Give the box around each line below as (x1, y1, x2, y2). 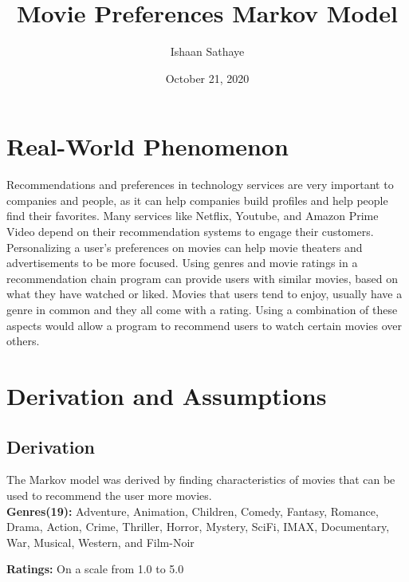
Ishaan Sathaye (170, 43, 245, 60)
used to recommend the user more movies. (6, 486, 212, 503)
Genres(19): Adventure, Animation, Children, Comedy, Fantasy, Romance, (6, 502, 379, 519)
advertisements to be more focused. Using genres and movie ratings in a (6, 254, 358, 271)
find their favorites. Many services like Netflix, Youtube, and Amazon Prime (6, 207, 379, 224)
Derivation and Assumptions (6, 379, 327, 411)
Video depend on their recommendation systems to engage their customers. (6, 223, 374, 240)
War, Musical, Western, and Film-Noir (6, 533, 195, 550)
